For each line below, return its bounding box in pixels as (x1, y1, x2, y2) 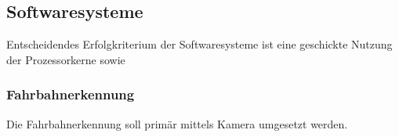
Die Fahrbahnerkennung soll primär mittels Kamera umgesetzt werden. (6, 115, 348, 132)
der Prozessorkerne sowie (6, 51, 125, 67)
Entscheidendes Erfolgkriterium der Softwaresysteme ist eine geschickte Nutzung (6, 36, 393, 52)
